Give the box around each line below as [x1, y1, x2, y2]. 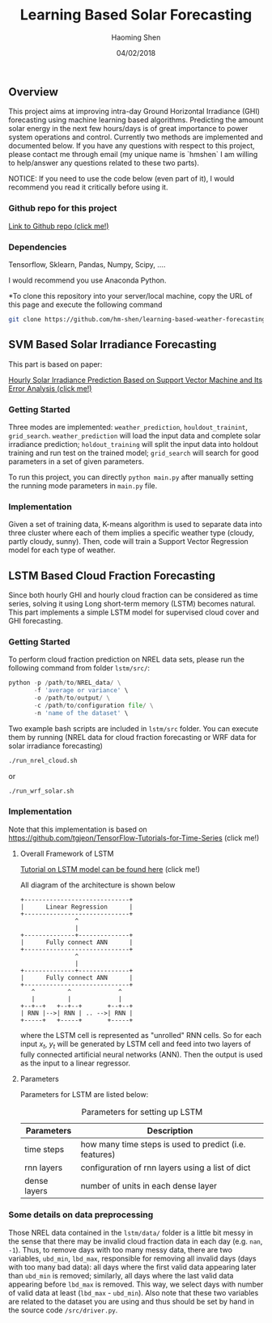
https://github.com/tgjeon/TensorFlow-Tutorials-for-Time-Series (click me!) [8, 832, 260, 843]
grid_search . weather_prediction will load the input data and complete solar [8, 431, 261, 440]
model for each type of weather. [8, 545, 116, 555]
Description [147, 1125, 193, 1136]
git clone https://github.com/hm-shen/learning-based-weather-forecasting [8, 315, 266, 323]
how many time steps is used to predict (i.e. [80, 1138, 246, 1150]
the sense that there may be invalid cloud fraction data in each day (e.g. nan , [8, 1236, 263, 1246]
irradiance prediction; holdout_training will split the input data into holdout [8, 439, 259, 449]
